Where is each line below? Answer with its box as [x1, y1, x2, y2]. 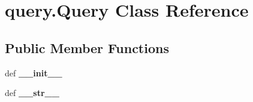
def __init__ [5, 66, 62, 79]
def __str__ [5, 86, 59, 99]
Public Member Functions [5, 38, 169, 57]
